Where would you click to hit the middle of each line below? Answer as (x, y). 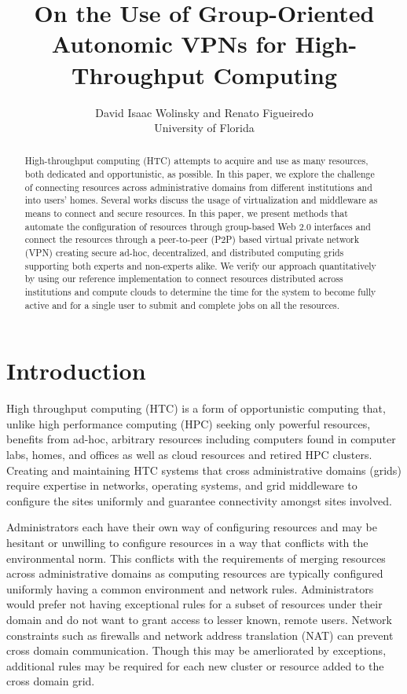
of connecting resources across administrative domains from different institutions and (198, 187)
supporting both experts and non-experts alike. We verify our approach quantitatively (200, 265)
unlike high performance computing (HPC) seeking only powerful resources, (189, 423)
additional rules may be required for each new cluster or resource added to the (195, 665)
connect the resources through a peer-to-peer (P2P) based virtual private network (192, 239)
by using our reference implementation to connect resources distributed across (184, 279)
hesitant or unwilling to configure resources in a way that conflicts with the (187, 543)
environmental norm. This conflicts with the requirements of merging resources (196, 558)
